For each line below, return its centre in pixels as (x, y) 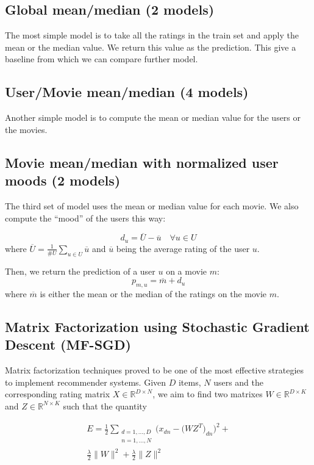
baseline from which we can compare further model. (102, 59)
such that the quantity (105, 406)
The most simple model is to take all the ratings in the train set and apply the (152, 35)
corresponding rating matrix (58, 394)
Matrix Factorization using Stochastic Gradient (157, 326)
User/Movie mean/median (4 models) (127, 92)
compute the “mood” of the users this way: (85, 218)
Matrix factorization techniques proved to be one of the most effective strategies (155, 370)
